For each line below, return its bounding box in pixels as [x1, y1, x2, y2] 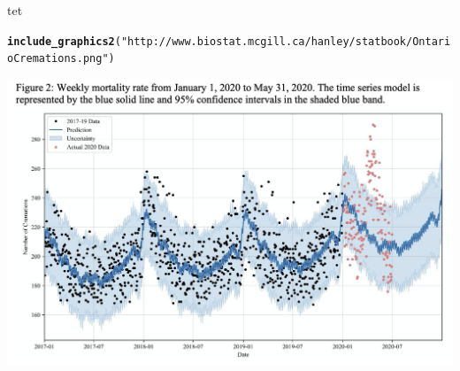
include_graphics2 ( [7, 35, 121, 48]
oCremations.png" [7, 52, 109, 66]
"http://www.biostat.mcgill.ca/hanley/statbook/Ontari [120, 35, 451, 48]
